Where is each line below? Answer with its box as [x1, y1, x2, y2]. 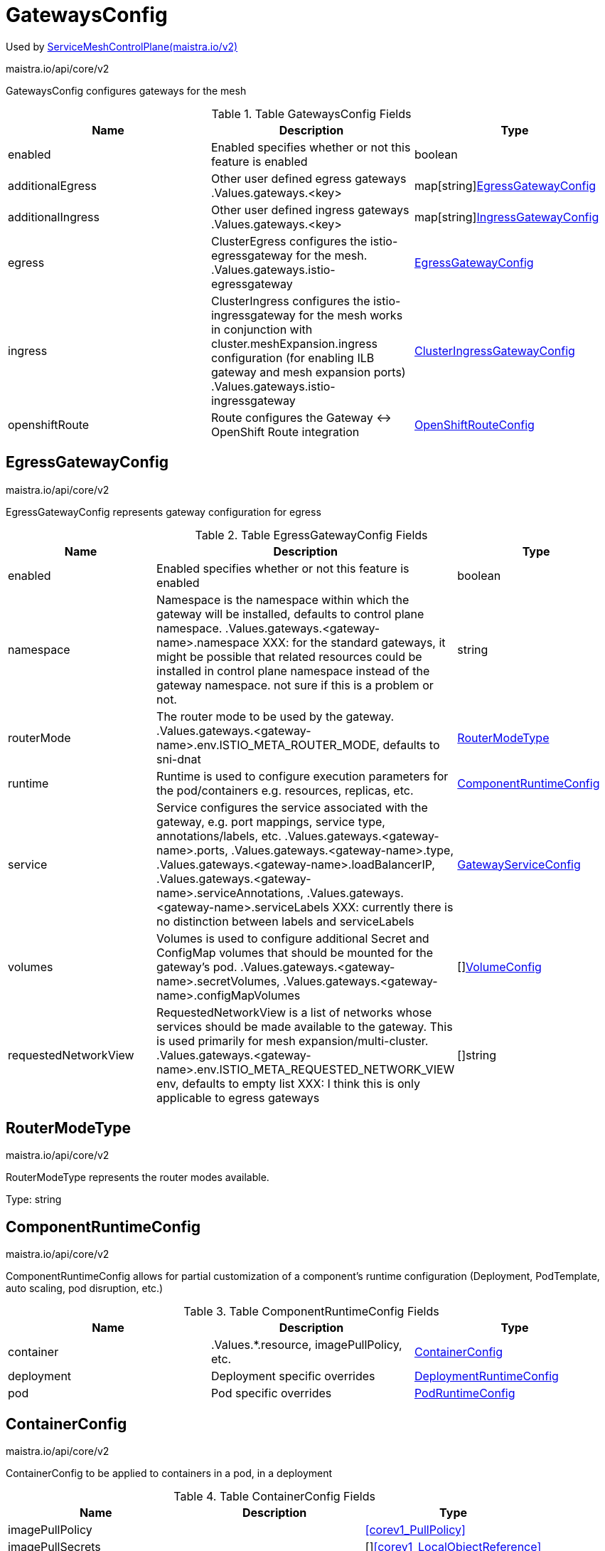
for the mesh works [299, 307, 403, 322]
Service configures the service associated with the [156, 800, 428, 815]
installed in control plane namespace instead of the [156, 663, 430, 678]
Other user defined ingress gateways [210, 202, 409, 217]
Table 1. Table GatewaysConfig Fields [211, 106, 412, 121]
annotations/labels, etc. [156, 828, 282, 843]
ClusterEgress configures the [210, 233, 368, 248]
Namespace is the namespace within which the [156, 592, 409, 607]
